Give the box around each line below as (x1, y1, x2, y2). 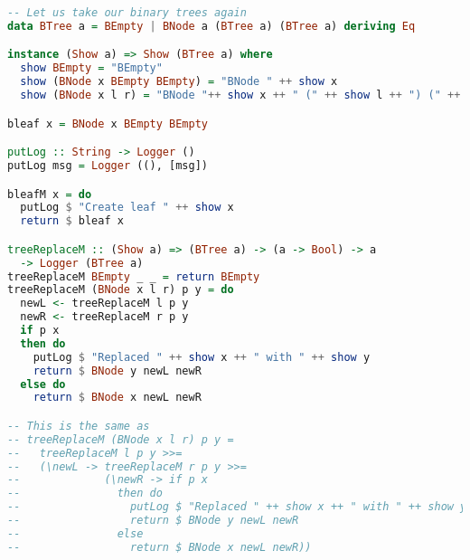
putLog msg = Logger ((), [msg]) (7, 158, 208, 172)
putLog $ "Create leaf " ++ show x (20, 201, 234, 214)
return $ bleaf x (20, 214, 124, 228)
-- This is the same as (7, 419, 150, 432)
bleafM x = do (7, 187, 92, 201)
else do (20, 377, 66, 391)
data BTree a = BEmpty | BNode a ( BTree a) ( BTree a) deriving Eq (7, 19, 416, 33)
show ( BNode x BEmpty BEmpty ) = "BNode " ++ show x (20, 75, 338, 89)
